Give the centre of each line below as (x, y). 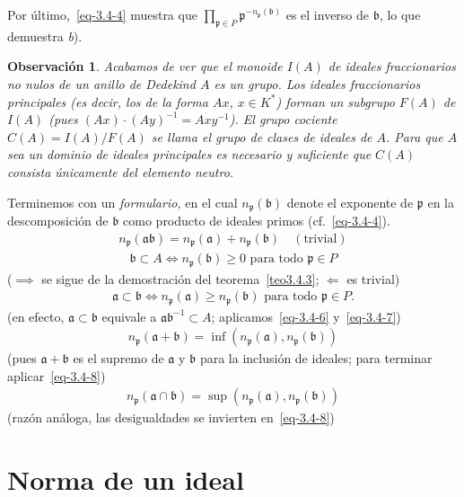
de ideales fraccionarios (392, 66)
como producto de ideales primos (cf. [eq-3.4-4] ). (257, 220)
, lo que (400, 14)
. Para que (415, 136)
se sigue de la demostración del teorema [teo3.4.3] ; (180, 278)
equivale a (129, 316)
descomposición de (58, 220)
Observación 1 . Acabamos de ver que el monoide (145, 66)
